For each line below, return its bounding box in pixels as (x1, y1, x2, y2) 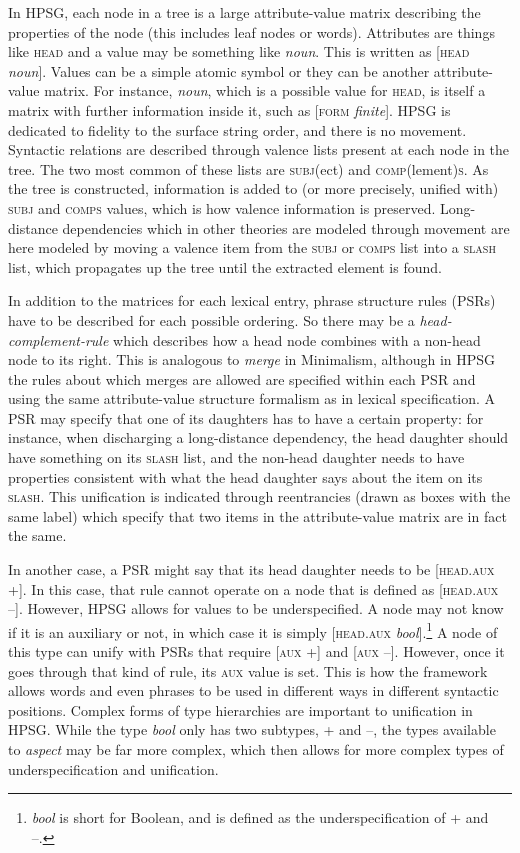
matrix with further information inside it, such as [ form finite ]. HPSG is (8, 99, 451, 120)
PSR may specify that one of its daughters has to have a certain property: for (8, 407, 484, 428)
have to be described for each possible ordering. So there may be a (8, 309, 415, 330)
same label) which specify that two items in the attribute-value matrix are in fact (8, 505, 507, 526)
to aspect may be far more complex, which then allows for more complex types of (8, 739, 504, 760)
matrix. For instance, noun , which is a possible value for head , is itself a (44, 80, 486, 101)
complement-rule (8, 329, 109, 350)
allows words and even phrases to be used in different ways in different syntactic (8, 680, 499, 701)
